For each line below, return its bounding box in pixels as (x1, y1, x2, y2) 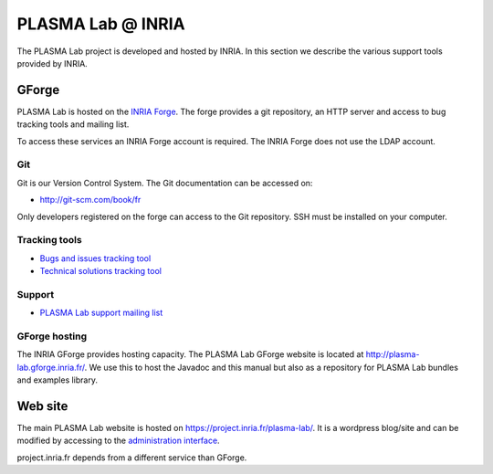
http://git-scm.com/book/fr (39, 195, 142, 205)
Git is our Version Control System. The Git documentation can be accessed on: (16, 177, 313, 188)
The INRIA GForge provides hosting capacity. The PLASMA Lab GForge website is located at (16, 349, 364, 360)
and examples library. (16, 374, 98, 385)
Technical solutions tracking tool (39, 266, 162, 277)
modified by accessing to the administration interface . (16, 435, 220, 447)
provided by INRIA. (16, 58, 89, 68)
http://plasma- (365, 349, 420, 360)
